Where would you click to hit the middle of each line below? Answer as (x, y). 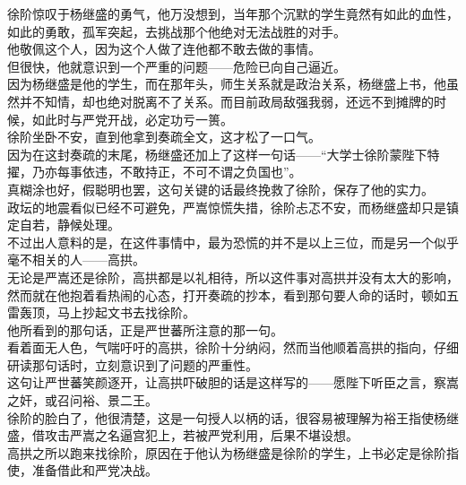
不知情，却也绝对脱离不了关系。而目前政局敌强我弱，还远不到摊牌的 (233, 101)
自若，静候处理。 (69, 225)
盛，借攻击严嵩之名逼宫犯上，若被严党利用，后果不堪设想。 (183, 435)
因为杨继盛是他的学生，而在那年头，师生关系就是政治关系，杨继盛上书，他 (227, 84)
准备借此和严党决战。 (95, 470)
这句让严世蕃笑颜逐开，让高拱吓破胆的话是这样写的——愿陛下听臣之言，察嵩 (233, 382)
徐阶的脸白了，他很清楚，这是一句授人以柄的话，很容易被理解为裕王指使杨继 (233, 417)
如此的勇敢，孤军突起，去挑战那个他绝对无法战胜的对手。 (177, 31)
